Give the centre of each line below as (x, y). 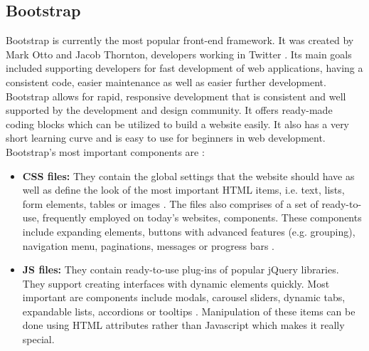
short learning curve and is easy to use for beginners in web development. (166, 138)
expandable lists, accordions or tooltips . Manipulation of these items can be (189, 311)
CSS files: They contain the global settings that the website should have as (188, 175)
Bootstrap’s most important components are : (105, 151)
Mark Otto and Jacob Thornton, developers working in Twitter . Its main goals (179, 54)
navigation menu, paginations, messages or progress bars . (148, 245)
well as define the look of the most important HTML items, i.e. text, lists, (183, 190)
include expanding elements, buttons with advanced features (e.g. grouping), (189, 231)
